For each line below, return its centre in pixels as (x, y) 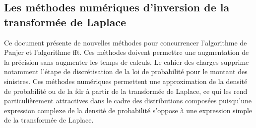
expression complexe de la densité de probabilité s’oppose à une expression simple (128, 110)
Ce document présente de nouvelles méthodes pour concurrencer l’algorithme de (126, 42)
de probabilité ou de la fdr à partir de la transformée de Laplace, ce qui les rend (126, 91)
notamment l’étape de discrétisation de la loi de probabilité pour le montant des (126, 71)
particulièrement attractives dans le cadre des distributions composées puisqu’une (128, 101)
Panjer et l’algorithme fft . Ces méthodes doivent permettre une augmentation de (127, 52)
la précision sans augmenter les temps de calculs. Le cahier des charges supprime (127, 62)
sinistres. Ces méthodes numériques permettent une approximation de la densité (126, 81)
